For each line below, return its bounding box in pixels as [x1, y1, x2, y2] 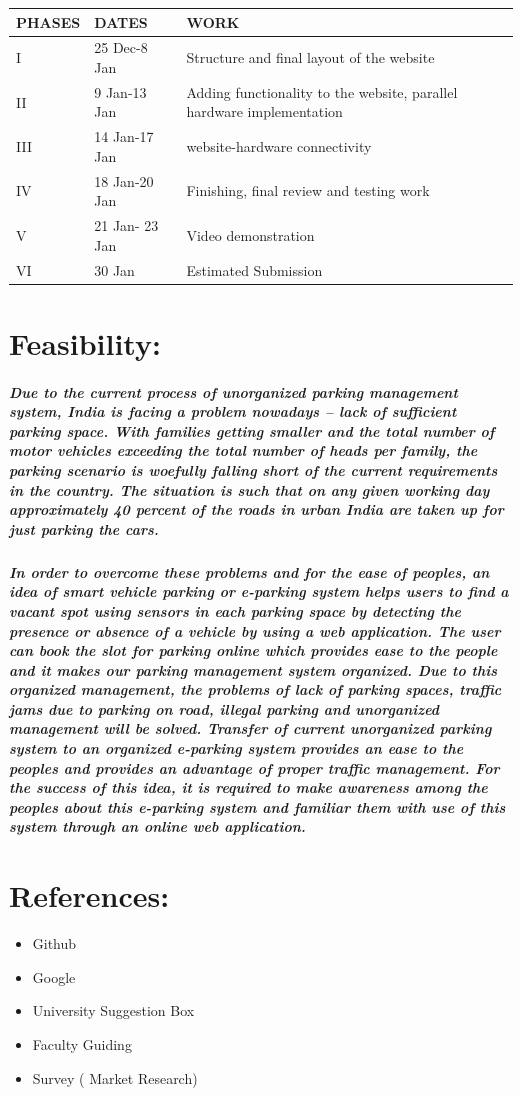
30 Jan [94, 259, 135, 280]
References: [9, 875, 170, 916]
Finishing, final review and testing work [186, 180, 430, 201]
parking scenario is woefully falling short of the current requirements [9, 459, 498, 480]
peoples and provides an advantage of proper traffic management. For [9, 757, 500, 778]
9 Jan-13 [94, 81, 147, 102]
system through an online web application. [9, 816, 306, 837]
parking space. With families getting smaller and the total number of [9, 420, 495, 441]
